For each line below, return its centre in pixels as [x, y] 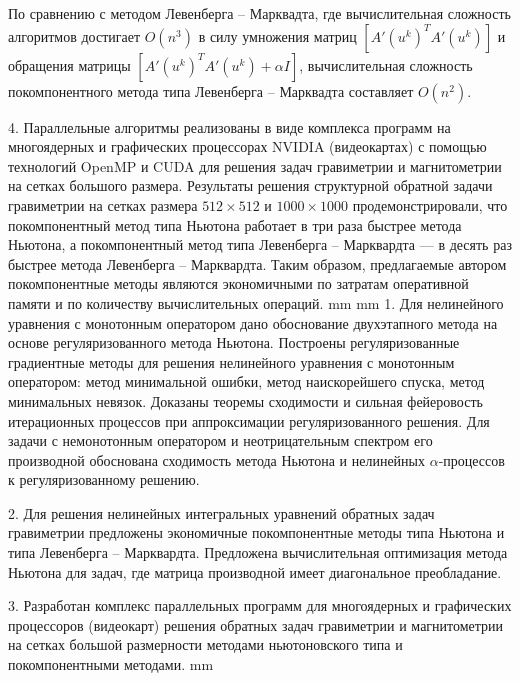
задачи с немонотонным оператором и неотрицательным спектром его [220, 440]
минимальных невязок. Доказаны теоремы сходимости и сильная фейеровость [245, 400]
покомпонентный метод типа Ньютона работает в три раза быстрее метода [235, 224]
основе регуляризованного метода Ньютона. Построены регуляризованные [234, 342]
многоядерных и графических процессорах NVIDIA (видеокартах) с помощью [247, 146]
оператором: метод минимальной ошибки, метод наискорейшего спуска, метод [246, 381]
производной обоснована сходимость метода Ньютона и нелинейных [216, 459]
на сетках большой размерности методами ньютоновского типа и [205, 644]
